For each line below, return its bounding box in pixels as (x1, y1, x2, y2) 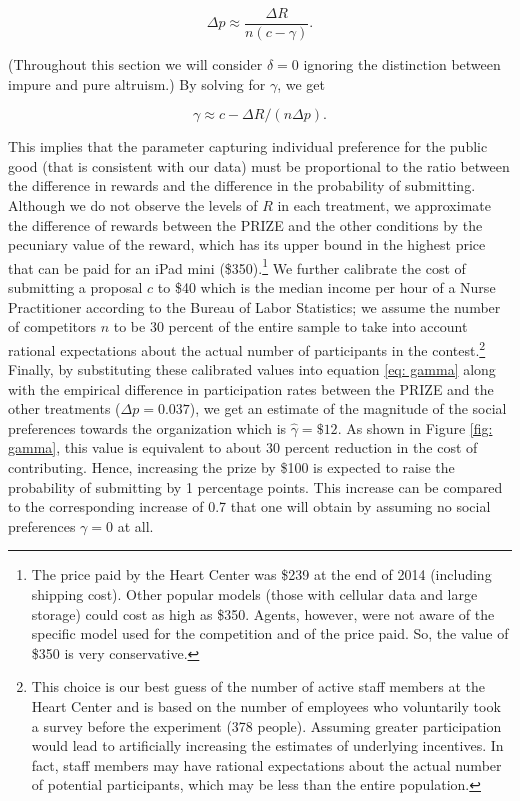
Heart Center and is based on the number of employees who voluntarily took (31, 696, 501, 716)
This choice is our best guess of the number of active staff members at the (31, 676, 486, 697)
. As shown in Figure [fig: (337, 417, 493, 438)
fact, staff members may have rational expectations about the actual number (31, 754, 502, 775)
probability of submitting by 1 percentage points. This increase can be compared (8, 476, 503, 497)
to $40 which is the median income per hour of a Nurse (157, 277, 496, 298)
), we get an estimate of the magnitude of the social (189, 398, 507, 419)
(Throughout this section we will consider (8, 54, 263, 75)
